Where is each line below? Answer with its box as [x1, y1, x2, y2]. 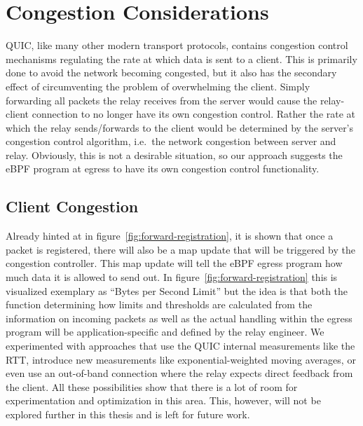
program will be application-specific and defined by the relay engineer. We [6, 324, 324, 339]
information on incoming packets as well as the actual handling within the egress [6, 310, 352, 325]
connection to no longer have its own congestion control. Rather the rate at [32, 106, 356, 121]
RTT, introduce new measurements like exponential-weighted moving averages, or [6, 352, 356, 366]
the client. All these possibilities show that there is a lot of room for [6, 379, 298, 394]
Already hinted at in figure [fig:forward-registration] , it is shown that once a [6, 228, 334, 243]
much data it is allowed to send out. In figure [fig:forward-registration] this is [6, 270, 338, 284]
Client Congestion [6, 195, 139, 217]
